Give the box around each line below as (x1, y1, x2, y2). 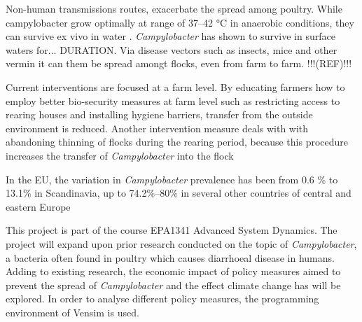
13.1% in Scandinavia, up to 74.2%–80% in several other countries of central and (6, 185, 351, 200)
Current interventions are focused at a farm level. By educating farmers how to (6, 79, 345, 94)
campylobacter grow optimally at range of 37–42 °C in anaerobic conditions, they (6, 15, 354, 29)
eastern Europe (6, 199, 71, 213)
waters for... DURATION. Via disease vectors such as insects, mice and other (6, 42, 337, 57)
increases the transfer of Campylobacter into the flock (6, 148, 234, 162)
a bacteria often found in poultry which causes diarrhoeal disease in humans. (6, 250, 335, 265)
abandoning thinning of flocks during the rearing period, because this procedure (6, 134, 349, 149)
